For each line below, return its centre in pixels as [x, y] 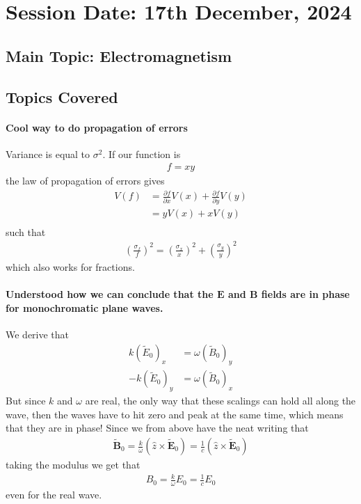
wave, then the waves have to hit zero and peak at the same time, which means [175, 414]
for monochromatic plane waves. [85, 307]
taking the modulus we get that [73, 465]
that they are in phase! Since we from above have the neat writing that [157, 428]
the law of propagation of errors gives [85, 181]
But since [26, 401]
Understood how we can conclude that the [110, 294]
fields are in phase [305, 294]
